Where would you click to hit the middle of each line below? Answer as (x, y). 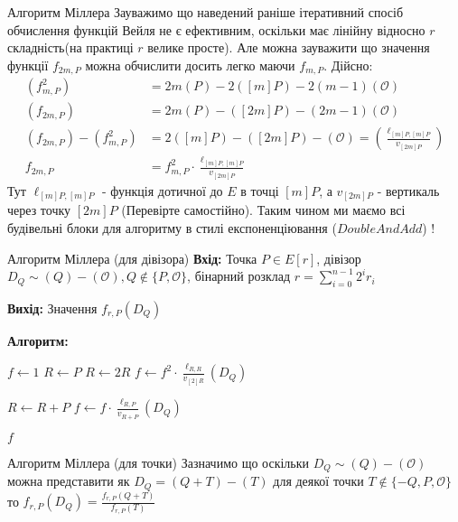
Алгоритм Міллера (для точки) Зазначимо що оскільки (159, 462)
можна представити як (69, 481)
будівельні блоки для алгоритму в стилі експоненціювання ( (172, 227)
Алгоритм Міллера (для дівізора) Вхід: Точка (132, 258)
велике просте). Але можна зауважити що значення (289, 47)
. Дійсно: (348, 65)
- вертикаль (408, 190)
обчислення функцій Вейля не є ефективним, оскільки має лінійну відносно (216, 29)
